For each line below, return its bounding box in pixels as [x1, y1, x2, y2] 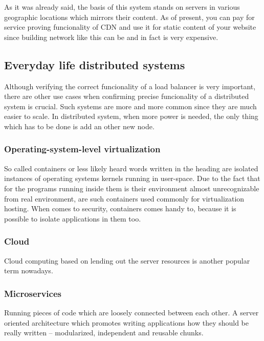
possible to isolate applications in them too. [4, 213, 141, 224]
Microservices [4, 287, 61, 299]
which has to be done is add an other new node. [4, 121, 155, 131]
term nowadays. [4, 265, 53, 276]
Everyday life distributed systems [4, 56, 185, 72]
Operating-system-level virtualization [4, 143, 161, 155]
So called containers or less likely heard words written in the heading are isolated [4, 163, 258, 173]
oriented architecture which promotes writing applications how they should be [4, 317, 249, 328]
